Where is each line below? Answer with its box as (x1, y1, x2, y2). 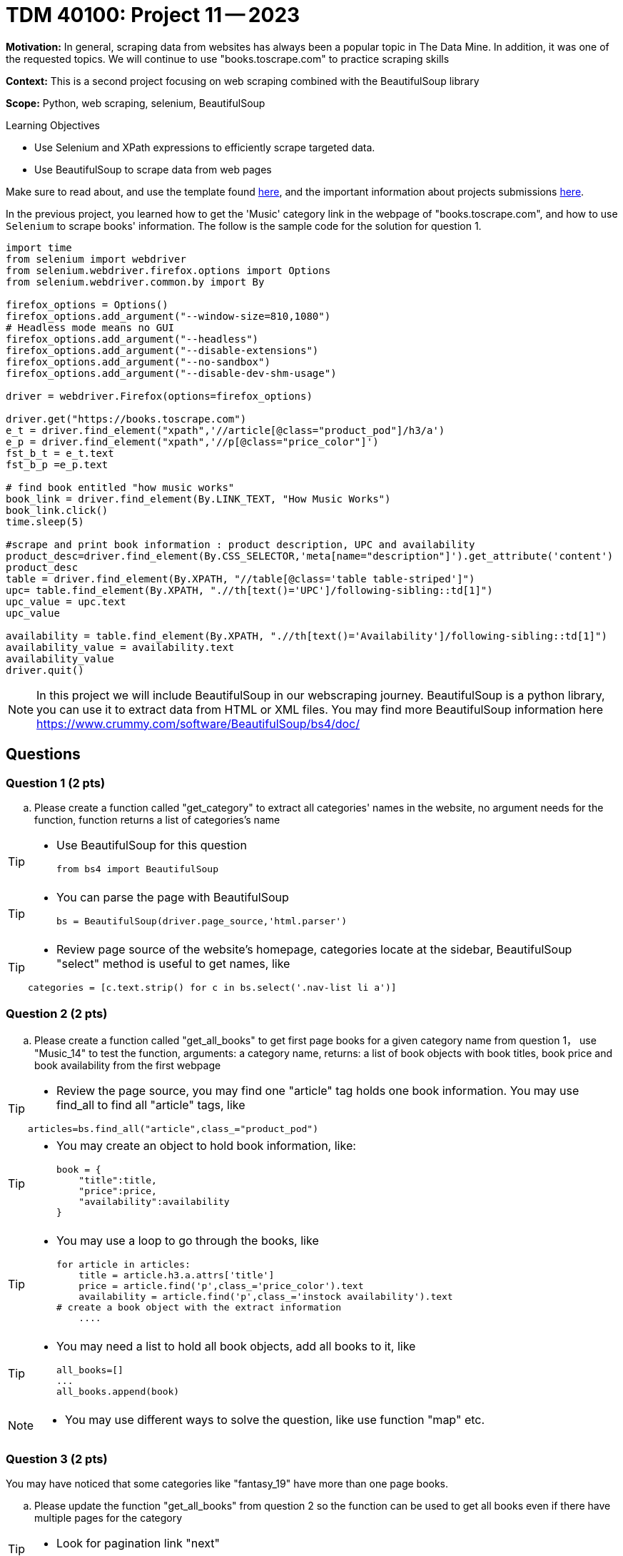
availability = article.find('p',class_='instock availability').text (78, 1290, 453, 1302)
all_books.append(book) (56, 1385, 180, 1397)
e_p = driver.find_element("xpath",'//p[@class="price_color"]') (6, 435, 379, 448)
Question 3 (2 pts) (6, 1452, 108, 1467)
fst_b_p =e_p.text (6, 458, 108, 470)
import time (6, 241, 72, 253)
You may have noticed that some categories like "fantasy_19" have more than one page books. (6, 1477, 449, 1490)
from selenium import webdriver (6, 253, 186, 265)
